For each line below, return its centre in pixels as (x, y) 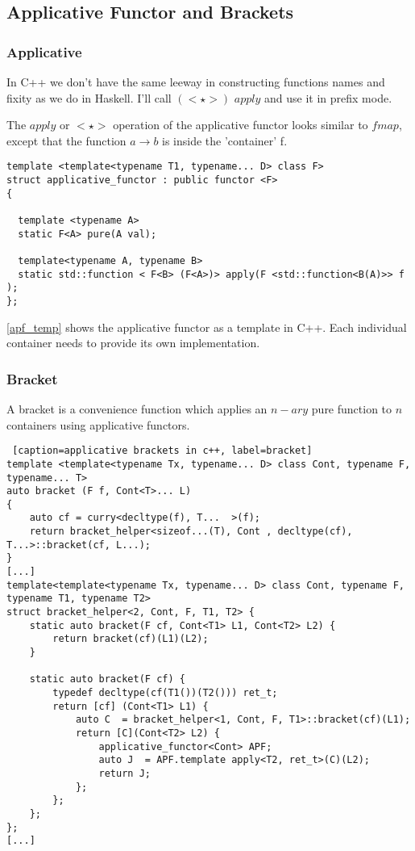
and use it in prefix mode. (328, 97)
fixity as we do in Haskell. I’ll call (89, 97)
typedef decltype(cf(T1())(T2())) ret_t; (165, 693)
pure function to (352, 409)
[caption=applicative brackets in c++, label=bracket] (162, 451)
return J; (124, 773)
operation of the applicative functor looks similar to (241, 125)
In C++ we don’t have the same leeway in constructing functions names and (196, 82)
